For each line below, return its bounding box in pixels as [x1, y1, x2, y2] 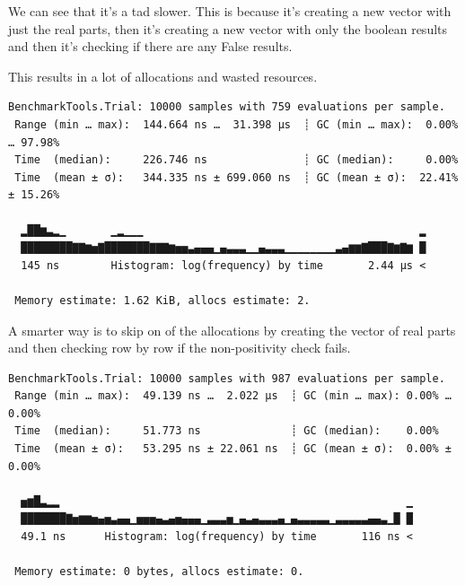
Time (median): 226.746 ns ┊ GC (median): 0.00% [14, 153, 459, 167]
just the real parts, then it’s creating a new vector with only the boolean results [8, 19, 448, 38]
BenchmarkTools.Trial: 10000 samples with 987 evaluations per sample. [8, 371, 445, 385]
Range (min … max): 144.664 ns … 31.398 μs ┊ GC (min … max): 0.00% [14, 118, 459, 131]
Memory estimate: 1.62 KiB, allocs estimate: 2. [14, 293, 311, 307]
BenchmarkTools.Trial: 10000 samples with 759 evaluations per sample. [8, 100, 445, 114]
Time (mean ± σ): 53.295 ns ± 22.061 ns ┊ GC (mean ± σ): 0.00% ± [14, 442, 452, 456]
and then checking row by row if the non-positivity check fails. [8, 338, 351, 357]
